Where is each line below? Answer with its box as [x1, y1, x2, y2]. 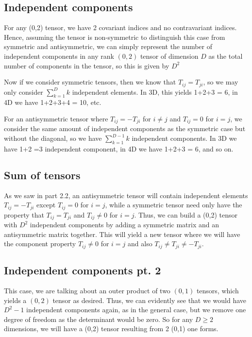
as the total [208, 51, 243, 61]
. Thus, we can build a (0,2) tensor [134, 209, 237, 219]
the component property [4, 238, 76, 249]
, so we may [203, 77, 238, 87]
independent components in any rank [4, 51, 114, 61]
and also [128, 238, 152, 249]
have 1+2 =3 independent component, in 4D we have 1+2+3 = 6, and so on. [4, 143, 234, 153]
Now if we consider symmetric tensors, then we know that [4, 77, 176, 87]
